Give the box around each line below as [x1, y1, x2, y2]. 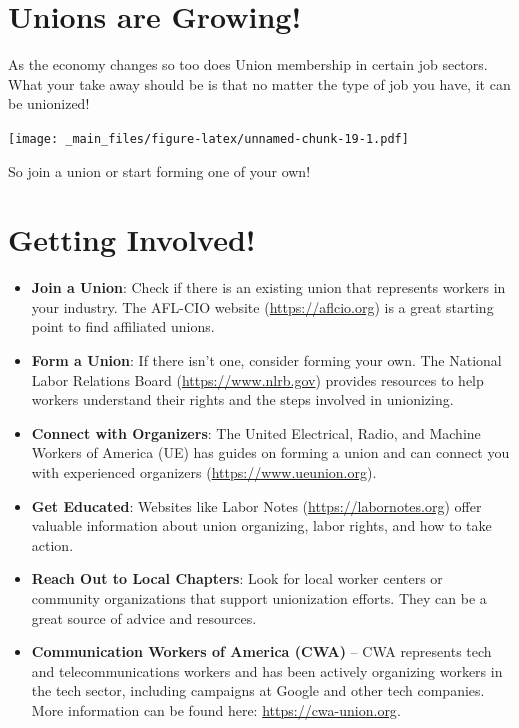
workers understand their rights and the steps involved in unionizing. [31, 389, 454, 410]
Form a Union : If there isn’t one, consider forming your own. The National [31, 350, 502, 371]
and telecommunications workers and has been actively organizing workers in [31, 660, 503, 681]
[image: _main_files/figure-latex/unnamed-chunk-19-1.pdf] [8, 131, 409, 146]
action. [31, 534, 74, 555]
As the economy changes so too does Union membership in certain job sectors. [8, 54, 488, 75]
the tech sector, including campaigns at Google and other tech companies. [31, 680, 485, 701]
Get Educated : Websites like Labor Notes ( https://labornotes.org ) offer [31, 495, 482, 516]
